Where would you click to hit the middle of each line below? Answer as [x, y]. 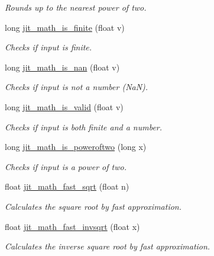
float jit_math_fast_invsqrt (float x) [72, 226]
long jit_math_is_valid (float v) [64, 106]
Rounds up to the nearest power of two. [76, 7]
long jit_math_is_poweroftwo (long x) [76, 147]
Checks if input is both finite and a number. [84, 127]
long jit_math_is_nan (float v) [62, 67]
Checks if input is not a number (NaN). [77, 87]
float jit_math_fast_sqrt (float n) [67, 186]
